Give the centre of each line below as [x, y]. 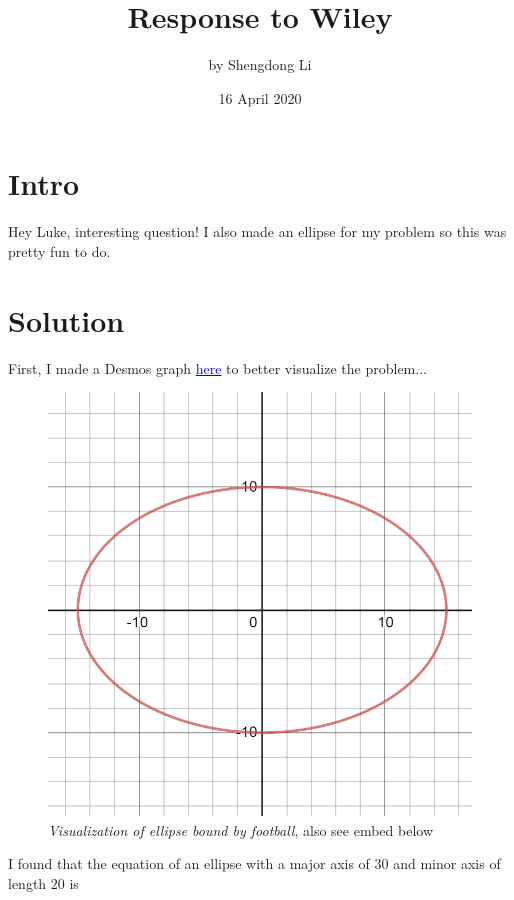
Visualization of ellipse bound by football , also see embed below [241, 829]
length [27, 882]
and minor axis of [447, 863]
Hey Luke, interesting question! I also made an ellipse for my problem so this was [257, 231]
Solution [66, 319]
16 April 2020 [260, 97]
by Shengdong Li [260, 64]
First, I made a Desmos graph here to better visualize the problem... [217, 367]
